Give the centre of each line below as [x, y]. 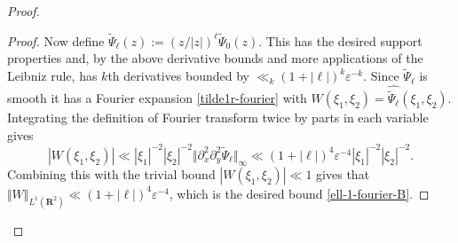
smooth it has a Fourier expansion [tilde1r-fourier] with [157, 98]
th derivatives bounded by [178, 76]
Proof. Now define [56, 40]
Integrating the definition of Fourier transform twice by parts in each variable [218, 118]
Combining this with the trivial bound [111, 173]
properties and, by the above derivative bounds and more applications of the [215, 58]
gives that [343, 173]
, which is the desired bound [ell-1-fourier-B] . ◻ [299, 193]
